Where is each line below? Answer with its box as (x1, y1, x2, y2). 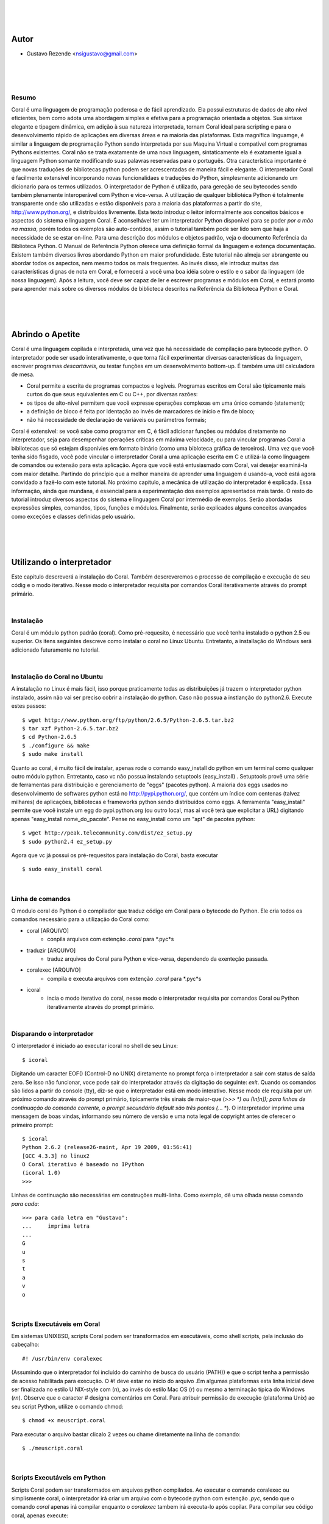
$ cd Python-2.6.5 (22, 733, 77, 741)
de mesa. (11, 371, 35, 378)
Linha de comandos (11, 894, 71, 903)
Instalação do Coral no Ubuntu (11, 672, 104, 681)
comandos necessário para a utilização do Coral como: (11, 916, 150, 923)
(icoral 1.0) (22, 1169, 61, 1177)
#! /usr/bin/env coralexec (22, 1355, 103, 1362)
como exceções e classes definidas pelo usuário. (11, 513, 135, 520)
